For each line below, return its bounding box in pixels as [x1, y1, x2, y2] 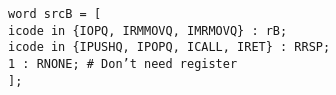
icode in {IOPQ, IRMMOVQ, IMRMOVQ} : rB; [8, 23, 288, 38]
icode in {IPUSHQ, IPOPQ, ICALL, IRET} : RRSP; [8, 40, 331, 55]
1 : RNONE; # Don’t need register [8, 56, 238, 71]
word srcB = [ [8, 7, 102, 21]
